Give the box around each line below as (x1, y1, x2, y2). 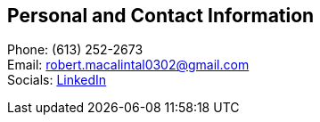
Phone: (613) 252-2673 (7, 42, 144, 58)
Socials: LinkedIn (7, 72, 107, 88)
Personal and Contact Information (7, 4, 315, 27)
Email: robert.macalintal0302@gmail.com (7, 57, 250, 73)
